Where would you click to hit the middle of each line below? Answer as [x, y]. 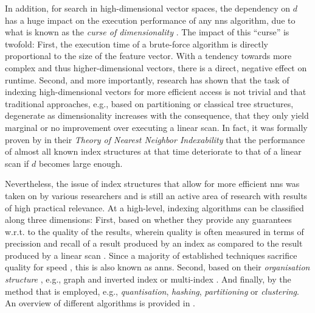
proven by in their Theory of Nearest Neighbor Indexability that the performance [155, 139]
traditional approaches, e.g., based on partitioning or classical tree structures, [149, 103]
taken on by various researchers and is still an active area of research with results [156, 195]
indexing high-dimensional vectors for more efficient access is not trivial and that [156, 92]
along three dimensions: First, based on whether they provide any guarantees [148, 220]
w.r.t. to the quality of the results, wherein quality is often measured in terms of [154, 231]
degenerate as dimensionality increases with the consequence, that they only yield [157, 115]
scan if [17, 163]
